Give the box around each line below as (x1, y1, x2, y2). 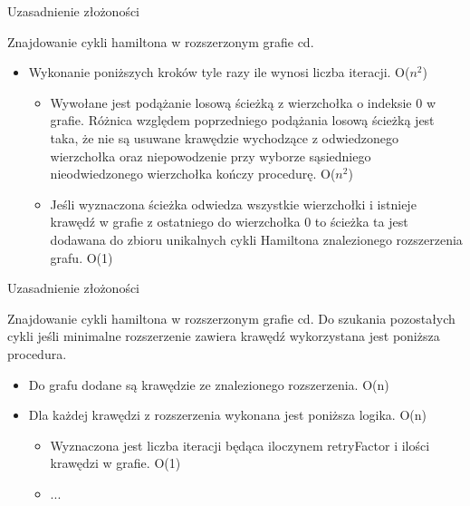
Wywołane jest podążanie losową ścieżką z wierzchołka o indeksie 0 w (50, 92, 436, 112)
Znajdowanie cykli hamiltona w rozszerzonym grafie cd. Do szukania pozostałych (7, 308, 456, 327)
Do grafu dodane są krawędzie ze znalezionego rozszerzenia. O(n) (28, 375, 389, 394)
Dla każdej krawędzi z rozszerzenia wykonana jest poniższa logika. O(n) (28, 405, 427, 424)
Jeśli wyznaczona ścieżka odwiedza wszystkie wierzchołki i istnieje (50, 194, 417, 213)
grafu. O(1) (50, 248, 113, 267)
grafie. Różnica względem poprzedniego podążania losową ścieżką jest (50, 111, 435, 130)
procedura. (7, 344, 67, 363)
